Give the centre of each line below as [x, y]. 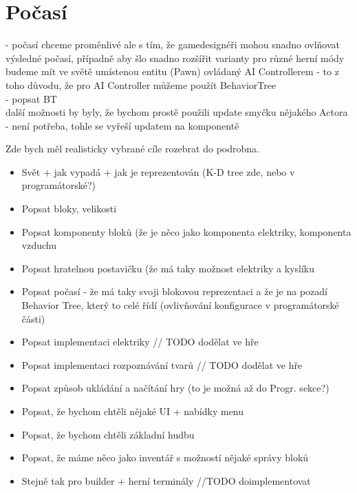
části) [33, 318]
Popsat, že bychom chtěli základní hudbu [108, 434]
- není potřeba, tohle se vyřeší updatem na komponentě [122, 125]
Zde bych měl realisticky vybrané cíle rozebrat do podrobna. [132, 149]
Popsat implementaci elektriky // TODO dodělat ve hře [140, 342]
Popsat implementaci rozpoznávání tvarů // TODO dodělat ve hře [162, 364]
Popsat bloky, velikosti [69, 209]
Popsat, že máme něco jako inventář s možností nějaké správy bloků [165, 457]
